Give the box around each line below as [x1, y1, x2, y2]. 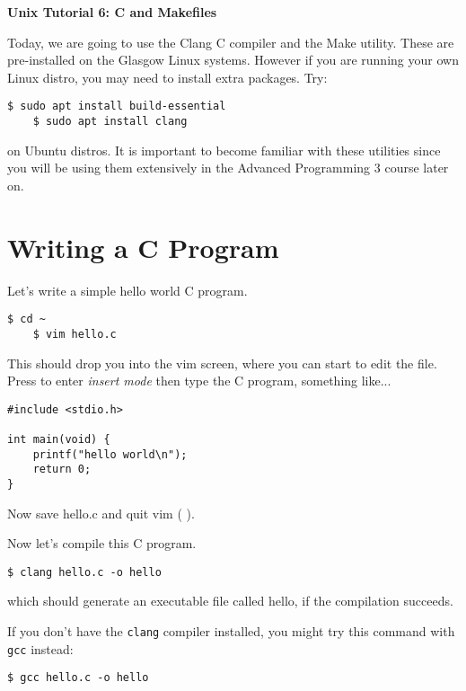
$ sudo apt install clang [32, 115, 188, 128]
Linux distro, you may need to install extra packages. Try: [7, 67, 328, 86]
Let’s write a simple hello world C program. [7, 280, 248, 299]
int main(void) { [7, 433, 110, 446]
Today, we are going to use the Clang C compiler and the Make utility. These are [7, 32, 454, 51]
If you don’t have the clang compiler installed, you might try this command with [7, 622, 455, 641]
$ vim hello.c [32, 327, 117, 341]
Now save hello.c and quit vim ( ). [7, 503, 195, 522]
